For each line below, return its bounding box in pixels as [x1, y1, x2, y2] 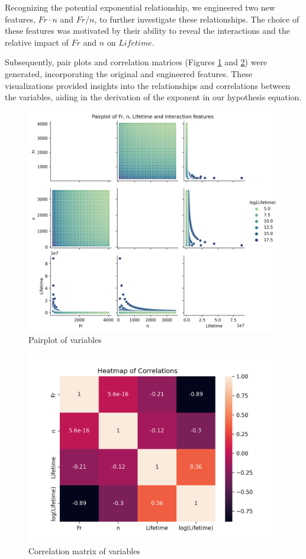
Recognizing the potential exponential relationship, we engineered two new [5, 1, 275, 13]
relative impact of [5, 36, 69, 48]
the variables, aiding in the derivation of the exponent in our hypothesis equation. [5, 91, 302, 103]
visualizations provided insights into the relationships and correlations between [5, 79, 291, 91]
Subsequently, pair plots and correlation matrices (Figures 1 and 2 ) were [5, 56, 268, 68]
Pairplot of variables [28, 333, 102, 345]
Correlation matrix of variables [28, 544, 140, 557]
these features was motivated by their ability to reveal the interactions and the [5, 24, 290, 37]
